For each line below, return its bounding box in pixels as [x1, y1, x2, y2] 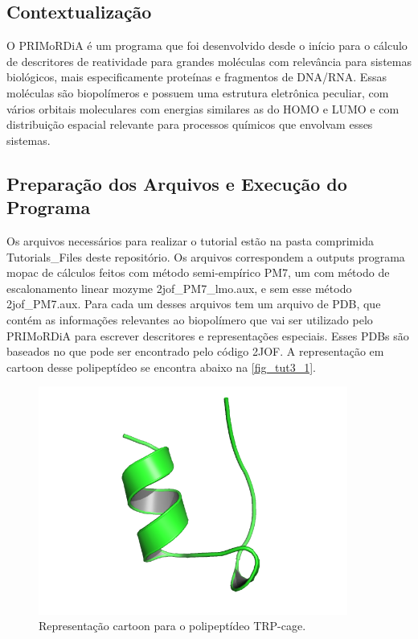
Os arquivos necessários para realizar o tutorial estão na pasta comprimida [6, 232, 374, 249]
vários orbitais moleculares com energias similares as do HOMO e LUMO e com [6, 100, 400, 117]
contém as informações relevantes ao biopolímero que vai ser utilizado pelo [6, 311, 373, 328]
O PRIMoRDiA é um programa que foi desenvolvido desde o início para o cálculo [6, 37, 408, 54]
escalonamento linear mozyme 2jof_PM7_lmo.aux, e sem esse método [6, 279, 352, 296]
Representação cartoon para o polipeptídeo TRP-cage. [39, 617, 306, 634]
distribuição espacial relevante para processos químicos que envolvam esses [6, 116, 373, 133]
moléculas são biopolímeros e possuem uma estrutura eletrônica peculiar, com [6, 84, 389, 101]
